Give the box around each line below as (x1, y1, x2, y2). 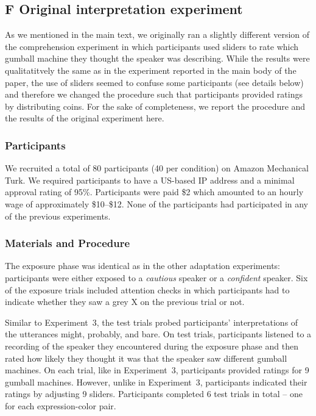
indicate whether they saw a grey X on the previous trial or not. (5, 295, 245, 308)
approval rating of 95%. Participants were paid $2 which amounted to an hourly (5, 185, 304, 198)
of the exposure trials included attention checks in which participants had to (5, 283, 290, 296)
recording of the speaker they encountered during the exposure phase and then (5, 339, 298, 352)
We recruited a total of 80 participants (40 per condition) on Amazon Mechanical (5, 162, 309, 174)
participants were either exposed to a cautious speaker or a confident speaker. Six (5, 271, 308, 284)
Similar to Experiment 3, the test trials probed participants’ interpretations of (5, 315, 298, 328)
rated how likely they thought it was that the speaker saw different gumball (5, 351, 287, 364)
